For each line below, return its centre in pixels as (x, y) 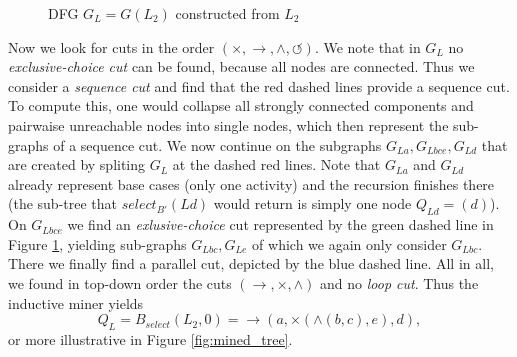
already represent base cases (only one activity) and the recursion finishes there (251, 183)
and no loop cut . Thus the (399, 282)
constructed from (227, 13)
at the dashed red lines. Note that (276, 164)
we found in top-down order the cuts (120, 282)
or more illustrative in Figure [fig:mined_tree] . (150, 338)
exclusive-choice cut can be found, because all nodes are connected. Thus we (241, 66)
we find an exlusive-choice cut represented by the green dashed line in (280, 224)
